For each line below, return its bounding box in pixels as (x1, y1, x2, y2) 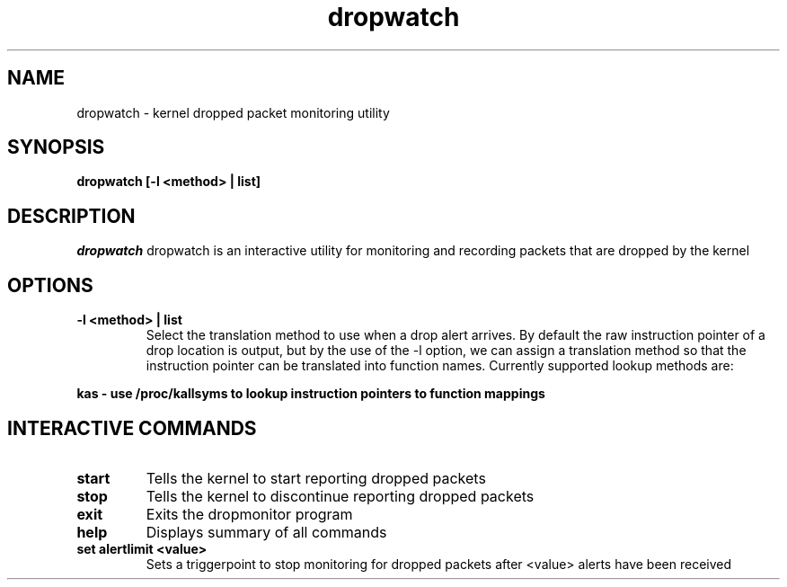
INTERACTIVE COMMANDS (7, 416, 257, 440)
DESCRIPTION (7, 204, 136, 227)
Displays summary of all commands (146, 522, 387, 541)
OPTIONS (7, 273, 93, 297)
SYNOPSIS (7, 136, 105, 159)
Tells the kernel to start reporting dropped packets (146, 468, 486, 487)
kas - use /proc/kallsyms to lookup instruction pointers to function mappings (76, 386, 545, 402)
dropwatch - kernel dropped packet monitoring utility (76, 104, 390, 120)
